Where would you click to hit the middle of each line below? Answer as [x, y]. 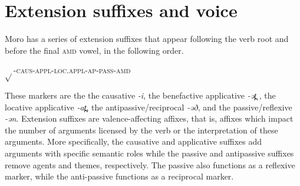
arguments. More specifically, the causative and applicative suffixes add [133, 141]
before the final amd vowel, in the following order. [94, 50]
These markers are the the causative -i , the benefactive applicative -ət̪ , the [140, 95]
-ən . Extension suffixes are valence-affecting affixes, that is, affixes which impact [149, 118]
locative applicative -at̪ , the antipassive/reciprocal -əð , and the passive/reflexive [149, 107]
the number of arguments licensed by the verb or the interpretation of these [141, 130]
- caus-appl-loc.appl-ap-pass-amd [72, 70]
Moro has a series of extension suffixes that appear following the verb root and [147, 39]
